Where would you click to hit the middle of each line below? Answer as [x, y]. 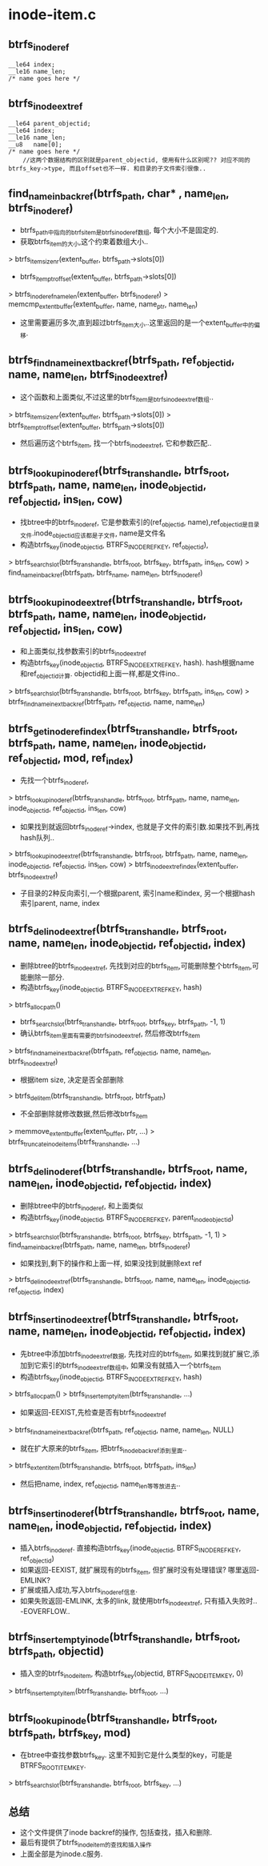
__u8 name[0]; [35, 145]
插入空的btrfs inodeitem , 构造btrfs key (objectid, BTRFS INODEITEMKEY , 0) [132, 1674]
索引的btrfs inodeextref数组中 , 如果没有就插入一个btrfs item [131, 1366]
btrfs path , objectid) [56, 1652]
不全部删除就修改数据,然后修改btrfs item [84, 1115]
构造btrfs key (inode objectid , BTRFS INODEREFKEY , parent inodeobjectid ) [127, 1218]
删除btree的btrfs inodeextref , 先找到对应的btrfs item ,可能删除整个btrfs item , [136, 966]
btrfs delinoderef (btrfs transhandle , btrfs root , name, [128, 1170]
